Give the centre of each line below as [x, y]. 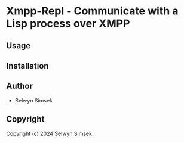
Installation [27, 66]
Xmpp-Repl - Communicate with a [92, 11]
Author [19, 86]
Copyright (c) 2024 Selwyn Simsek [49, 133]
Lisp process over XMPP [68, 24]
